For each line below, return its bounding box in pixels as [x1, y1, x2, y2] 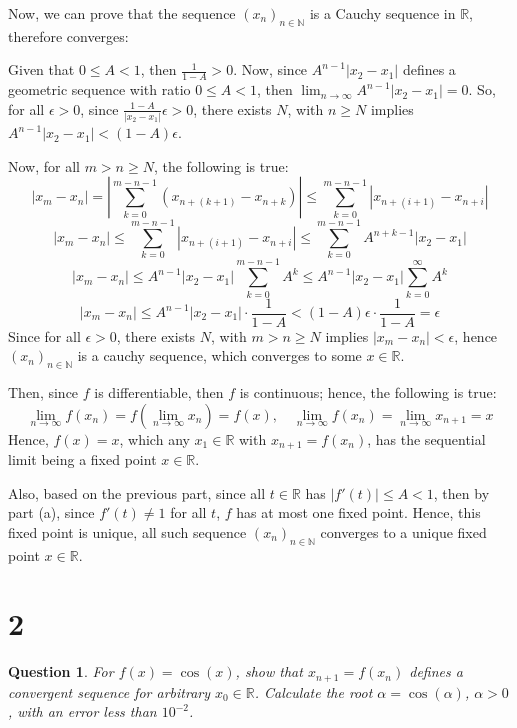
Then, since [8, 382, 79, 403]
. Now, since [233, 59, 308, 80]
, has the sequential [367, 428, 486, 449]
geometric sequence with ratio [8, 79, 191, 100]
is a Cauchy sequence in [309, 3, 456, 23]
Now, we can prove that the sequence [8, 3, 236, 23]
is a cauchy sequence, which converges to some [77, 345, 362, 366]
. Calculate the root [254, 681, 373, 702]
